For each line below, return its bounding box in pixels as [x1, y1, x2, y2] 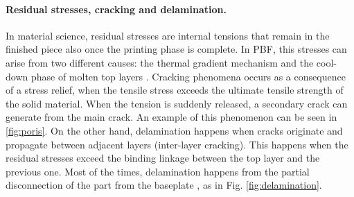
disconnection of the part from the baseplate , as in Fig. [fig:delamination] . [6, 178, 322, 192]
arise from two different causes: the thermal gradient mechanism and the [6, 55, 314, 69]
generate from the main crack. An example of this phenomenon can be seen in [6, 110, 337, 124]
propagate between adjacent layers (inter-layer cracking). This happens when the [6, 137, 348, 151]
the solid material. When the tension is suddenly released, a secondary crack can [6, 96, 348, 110]
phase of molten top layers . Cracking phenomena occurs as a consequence [30, 69, 346, 83]
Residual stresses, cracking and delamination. [6, 1, 227, 16]
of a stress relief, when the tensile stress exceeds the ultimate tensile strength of [6, 83, 344, 97]
